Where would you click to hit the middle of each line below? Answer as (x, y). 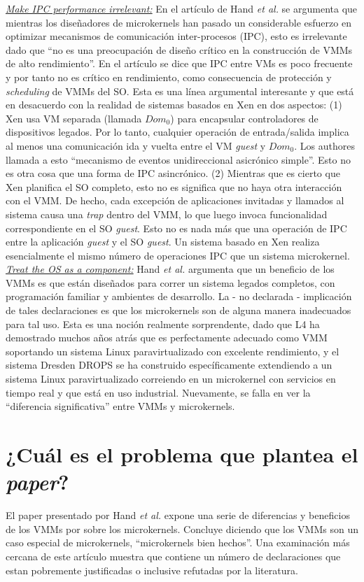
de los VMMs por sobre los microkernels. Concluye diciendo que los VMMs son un (182, 528)
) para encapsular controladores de (244, 118)
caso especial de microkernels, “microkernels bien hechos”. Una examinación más (178, 542)
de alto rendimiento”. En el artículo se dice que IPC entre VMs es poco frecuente (179, 63)
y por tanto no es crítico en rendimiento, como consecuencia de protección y (169, 77)
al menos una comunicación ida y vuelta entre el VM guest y (136, 145)
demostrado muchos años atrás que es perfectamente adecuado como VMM (167, 338)
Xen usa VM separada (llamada (74, 118)
